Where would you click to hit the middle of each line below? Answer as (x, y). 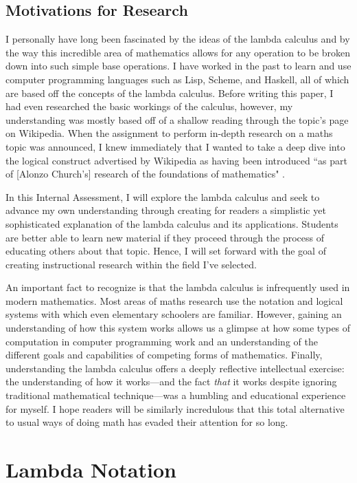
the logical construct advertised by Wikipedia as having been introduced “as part (176, 160)
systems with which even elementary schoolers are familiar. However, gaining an (174, 314)
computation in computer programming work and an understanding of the (162, 341)
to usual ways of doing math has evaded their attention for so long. (147, 422)
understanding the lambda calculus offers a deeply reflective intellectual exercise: (175, 368)
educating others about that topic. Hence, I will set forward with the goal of (166, 251)
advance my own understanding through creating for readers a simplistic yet (166, 210)
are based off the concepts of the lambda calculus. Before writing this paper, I (170, 93)
